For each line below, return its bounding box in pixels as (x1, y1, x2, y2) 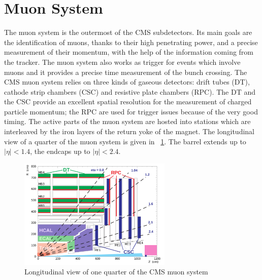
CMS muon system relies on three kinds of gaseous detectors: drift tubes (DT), (4, 76, 250, 87)
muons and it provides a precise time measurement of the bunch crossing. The (4, 66, 247, 77)
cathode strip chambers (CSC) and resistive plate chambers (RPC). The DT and (4, 86, 255, 97)
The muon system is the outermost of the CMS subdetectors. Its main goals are (4, 27, 252, 37)
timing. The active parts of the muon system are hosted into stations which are (4, 116, 251, 127)
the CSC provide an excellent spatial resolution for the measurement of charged (4, 96, 252, 107)
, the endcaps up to (30, 146, 90, 156)
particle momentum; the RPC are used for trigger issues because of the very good (4, 106, 258, 116)
